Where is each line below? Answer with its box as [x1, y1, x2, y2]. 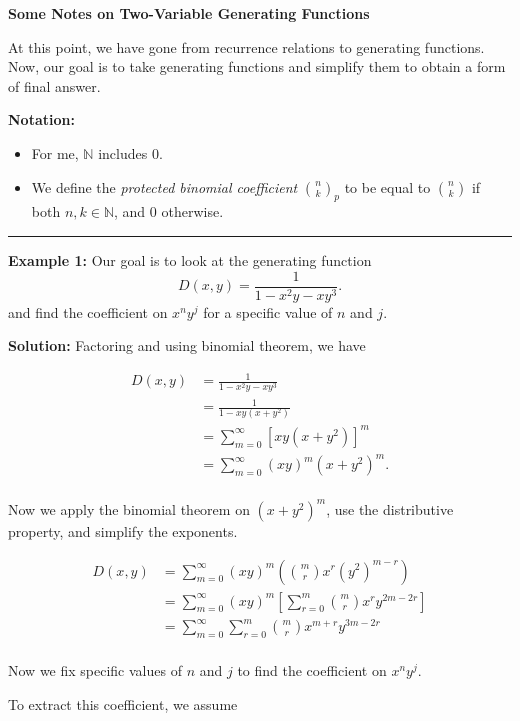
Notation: [8, 109, 75, 130]
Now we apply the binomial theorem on [8, 498, 250, 519]
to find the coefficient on [237, 659, 387, 680]
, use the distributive [326, 498, 454, 519]
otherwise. [161, 201, 224, 222]
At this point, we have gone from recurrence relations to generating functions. [8, 36, 485, 57]
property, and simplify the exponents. [8, 520, 238, 541]
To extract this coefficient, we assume [8, 693, 238, 714]
